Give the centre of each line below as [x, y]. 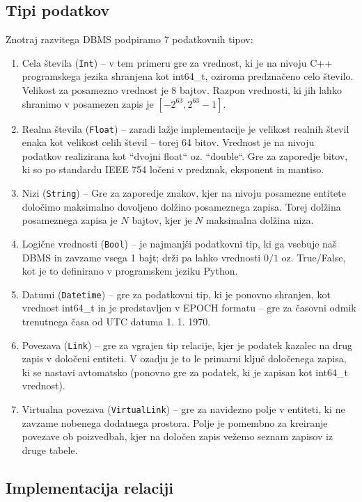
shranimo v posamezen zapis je [88, 103]
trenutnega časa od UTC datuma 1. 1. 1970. [116, 322]
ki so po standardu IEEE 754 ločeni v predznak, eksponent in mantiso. [173, 169]
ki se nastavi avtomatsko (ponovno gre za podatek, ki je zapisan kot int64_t [185, 372]
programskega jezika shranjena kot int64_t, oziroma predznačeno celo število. [188, 76]
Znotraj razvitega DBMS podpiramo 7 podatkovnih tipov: [129, 39]
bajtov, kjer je [162, 220]
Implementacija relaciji [90, 487]
